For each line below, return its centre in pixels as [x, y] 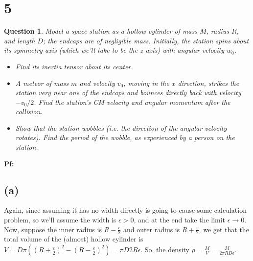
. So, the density [165, 250]
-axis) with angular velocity [184, 50]
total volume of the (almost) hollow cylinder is [74, 239]
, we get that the [224, 229]
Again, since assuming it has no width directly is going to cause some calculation [125, 210]
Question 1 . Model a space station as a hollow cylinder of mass [101, 31]
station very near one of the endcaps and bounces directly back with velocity [128, 92]
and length [20, 40]
